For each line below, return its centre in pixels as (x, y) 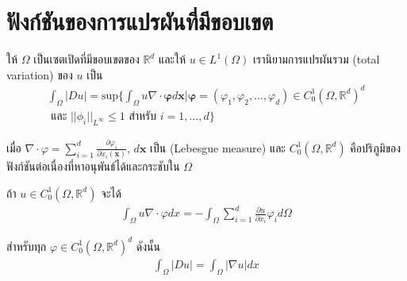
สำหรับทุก (27, 246)
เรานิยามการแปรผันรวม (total (317, 59)
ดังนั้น (148, 246)
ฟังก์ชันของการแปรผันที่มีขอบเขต (140, 21)
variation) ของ (40, 74)
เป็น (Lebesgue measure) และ (218, 147)
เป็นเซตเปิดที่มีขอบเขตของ (86, 59)
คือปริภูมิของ (376, 147)
